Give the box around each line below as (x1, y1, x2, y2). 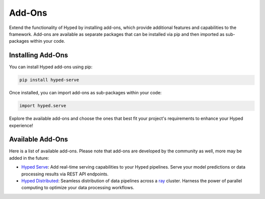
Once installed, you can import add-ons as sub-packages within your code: (9, 90, 162, 96)
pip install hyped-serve (19, 77, 79, 83)
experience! (9, 122, 33, 128)
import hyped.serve (19, 103, 66, 109)
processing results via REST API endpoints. (21, 171, 109, 177)
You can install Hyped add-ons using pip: (9, 64, 93, 70)
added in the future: (9, 155, 49, 161)
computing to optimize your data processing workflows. (21, 185, 134, 191)
